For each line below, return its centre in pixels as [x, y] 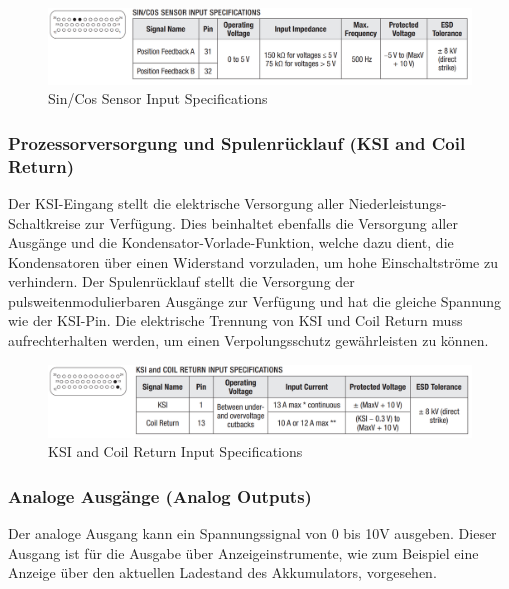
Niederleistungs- [397, 202]
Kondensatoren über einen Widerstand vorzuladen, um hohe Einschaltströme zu [253, 261]
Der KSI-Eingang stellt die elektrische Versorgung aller [176, 202]
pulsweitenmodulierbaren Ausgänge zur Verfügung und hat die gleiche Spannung [255, 300]
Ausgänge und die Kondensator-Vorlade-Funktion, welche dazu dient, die [231, 242]
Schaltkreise [44, 222]
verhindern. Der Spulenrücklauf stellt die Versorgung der [181, 281]
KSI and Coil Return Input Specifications [175, 451]
